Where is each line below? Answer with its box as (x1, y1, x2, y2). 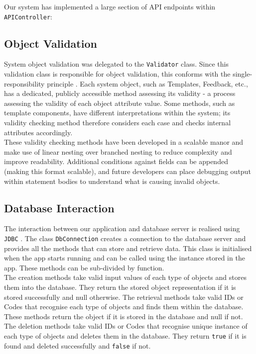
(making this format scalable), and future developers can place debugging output (4, 166, 251, 177)
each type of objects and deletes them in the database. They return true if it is (4, 331, 247, 341)
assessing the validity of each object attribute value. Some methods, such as (4, 97, 235, 108)
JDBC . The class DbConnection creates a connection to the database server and (4, 233, 246, 244)
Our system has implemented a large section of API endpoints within (4, 1, 216, 11)
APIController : (4, 11, 52, 21)
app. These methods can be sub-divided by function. (4, 262, 164, 272)
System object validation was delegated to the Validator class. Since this (4, 59, 229, 69)
